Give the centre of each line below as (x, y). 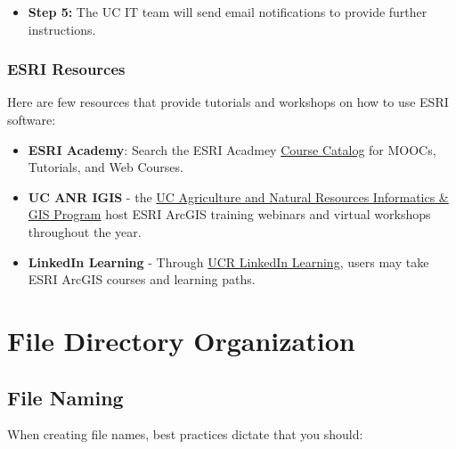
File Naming (65, 397)
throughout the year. (85, 231)
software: (32, 119)
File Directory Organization (181, 340)
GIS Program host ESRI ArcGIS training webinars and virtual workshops (229, 214)
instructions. (62, 29)
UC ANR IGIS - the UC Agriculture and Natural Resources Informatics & (238, 196)
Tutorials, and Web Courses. (106, 167)
